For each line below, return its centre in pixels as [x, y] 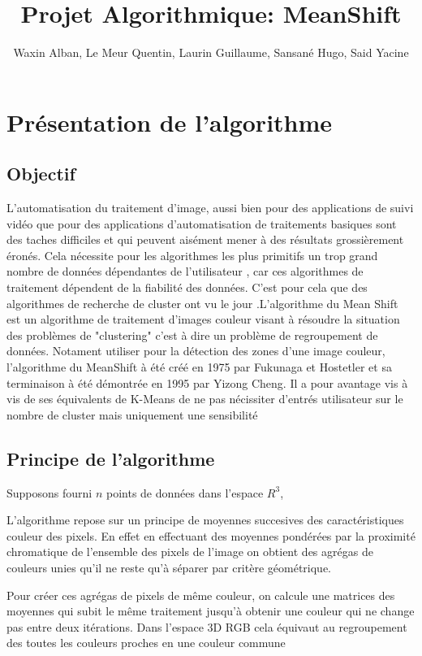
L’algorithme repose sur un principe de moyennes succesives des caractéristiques [205, 520]
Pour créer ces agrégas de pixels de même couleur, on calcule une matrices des [201, 595]
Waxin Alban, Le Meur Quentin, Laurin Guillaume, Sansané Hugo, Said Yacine [211, 52]
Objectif [41, 174]
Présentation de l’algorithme [170, 122]
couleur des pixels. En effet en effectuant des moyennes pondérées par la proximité [211, 535]
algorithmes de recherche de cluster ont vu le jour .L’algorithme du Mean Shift [202, 303]
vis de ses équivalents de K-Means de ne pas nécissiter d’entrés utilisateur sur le [205, 399]
